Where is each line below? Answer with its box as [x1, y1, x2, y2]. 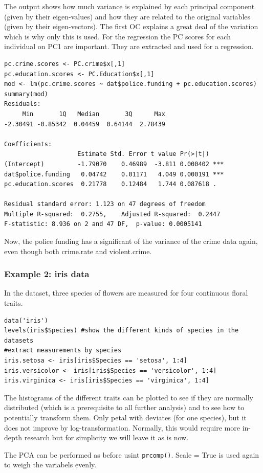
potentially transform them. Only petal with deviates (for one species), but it [4, 412, 247, 422]
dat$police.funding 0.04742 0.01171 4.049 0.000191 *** [4, 170, 224, 178]
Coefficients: [4, 140, 52, 148]
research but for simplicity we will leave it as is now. [24, 432, 189, 443]
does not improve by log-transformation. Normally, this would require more [4, 422, 240, 433]
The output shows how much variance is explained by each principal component [4, 1, 255, 11]
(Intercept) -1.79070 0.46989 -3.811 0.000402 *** [4, 160, 224, 168]
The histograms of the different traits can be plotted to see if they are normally [4, 392, 253, 402]
